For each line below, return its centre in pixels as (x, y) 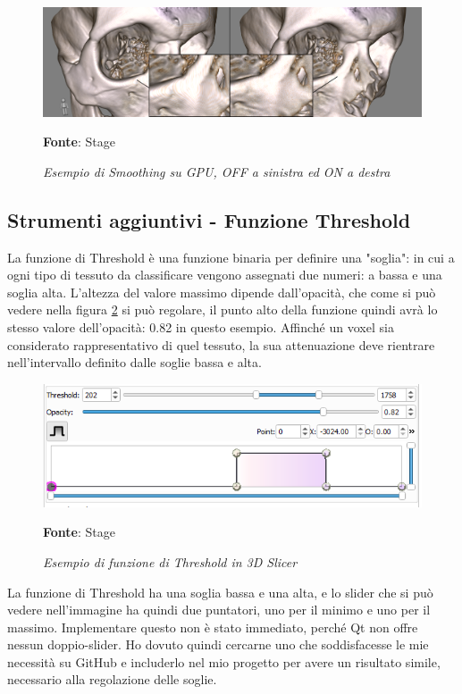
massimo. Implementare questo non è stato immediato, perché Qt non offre (213, 627)
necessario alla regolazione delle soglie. (112, 679)
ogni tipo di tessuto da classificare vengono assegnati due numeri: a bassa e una (225, 275)
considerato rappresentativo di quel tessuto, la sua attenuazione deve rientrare (221, 344)
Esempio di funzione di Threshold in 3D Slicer (170, 561)
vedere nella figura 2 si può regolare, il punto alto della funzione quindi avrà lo (223, 309)
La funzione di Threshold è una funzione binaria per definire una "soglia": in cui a (231, 257)
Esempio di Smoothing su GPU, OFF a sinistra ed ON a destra (217, 171)
